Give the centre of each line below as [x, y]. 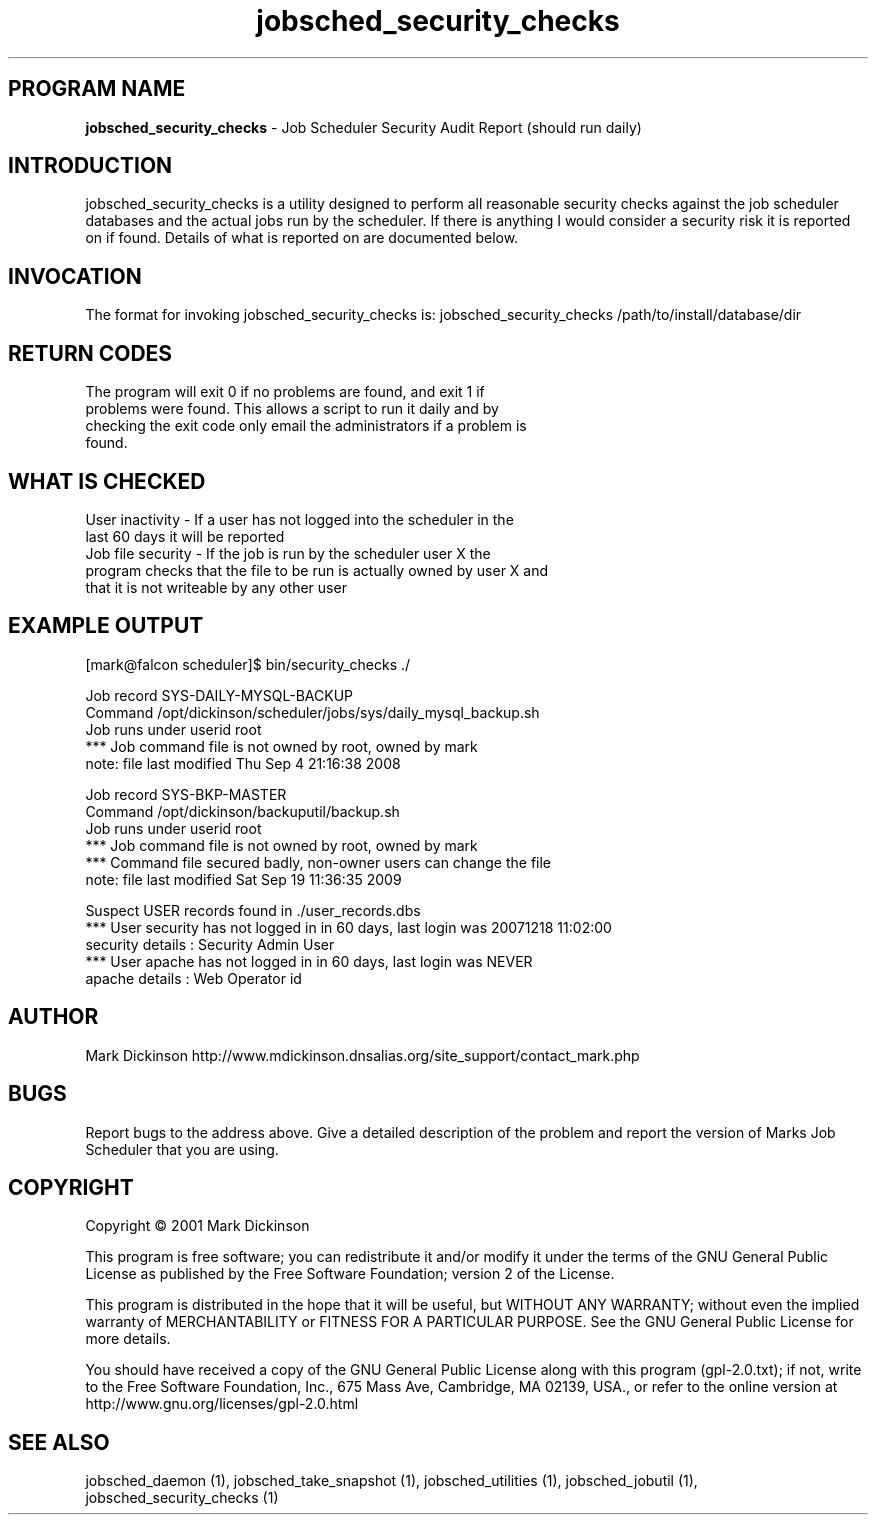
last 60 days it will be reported [185, 536]
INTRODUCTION [90, 166]
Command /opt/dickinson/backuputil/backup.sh [242, 811]
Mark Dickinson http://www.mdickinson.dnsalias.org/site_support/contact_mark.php [362, 1055]
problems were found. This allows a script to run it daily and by [292, 409]
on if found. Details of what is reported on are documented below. [302, 238]
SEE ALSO [59, 1442]
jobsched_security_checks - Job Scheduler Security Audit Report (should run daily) [363, 127]
